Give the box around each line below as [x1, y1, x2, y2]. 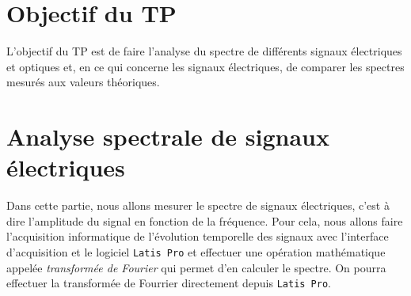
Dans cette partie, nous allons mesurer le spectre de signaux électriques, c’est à [6, 197, 390, 214]
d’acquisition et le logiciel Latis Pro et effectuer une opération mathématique [6, 244, 386, 260]
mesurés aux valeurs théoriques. [6, 74, 160, 90]
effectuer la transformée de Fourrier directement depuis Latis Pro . [6, 275, 331, 291]
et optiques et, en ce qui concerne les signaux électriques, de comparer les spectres [6, 58, 405, 74]
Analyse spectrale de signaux [6, 120, 329, 153]
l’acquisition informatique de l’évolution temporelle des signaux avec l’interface [6, 228, 389, 245]
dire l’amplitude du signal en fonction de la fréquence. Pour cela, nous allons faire [6, 212, 403, 229]
